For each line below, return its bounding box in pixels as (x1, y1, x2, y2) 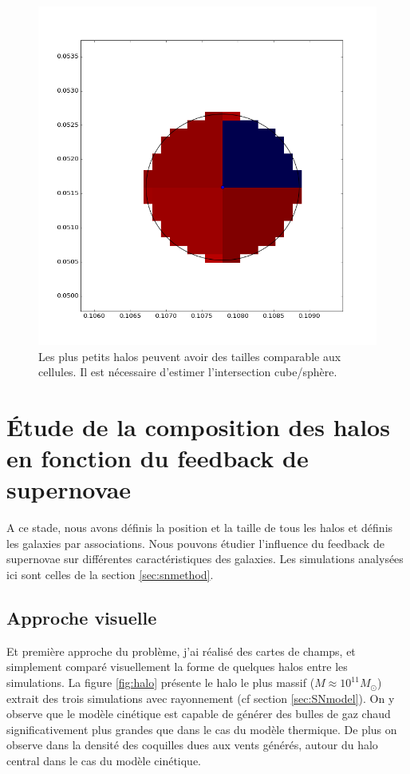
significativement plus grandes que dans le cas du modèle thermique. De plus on (6, 720, 397, 737)
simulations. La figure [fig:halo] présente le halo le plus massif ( (6, 674, 315, 691)
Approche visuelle (6, 605, 157, 630)
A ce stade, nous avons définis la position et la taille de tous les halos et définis (6, 519, 393, 536)
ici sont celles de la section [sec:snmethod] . (6, 566, 214, 583)
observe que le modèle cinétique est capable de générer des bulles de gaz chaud (6, 705, 391, 722)
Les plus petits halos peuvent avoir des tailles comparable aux (38, 347, 341, 364)
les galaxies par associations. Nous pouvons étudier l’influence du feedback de (6, 534, 384, 551)
